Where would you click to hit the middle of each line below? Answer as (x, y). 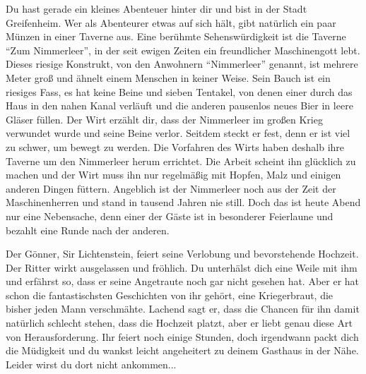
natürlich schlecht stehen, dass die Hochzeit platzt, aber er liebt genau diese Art (179, 323)
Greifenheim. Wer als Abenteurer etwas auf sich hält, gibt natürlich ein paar (171, 22)
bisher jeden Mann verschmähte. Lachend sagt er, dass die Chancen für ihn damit (183, 309)
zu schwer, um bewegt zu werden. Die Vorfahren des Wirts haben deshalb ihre (175, 146)
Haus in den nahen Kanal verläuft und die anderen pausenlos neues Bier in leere (179, 105)
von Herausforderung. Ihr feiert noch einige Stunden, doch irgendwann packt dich (182, 336)
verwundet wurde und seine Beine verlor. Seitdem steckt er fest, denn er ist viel (178, 133)
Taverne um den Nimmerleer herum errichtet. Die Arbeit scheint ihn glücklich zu (181, 161)
